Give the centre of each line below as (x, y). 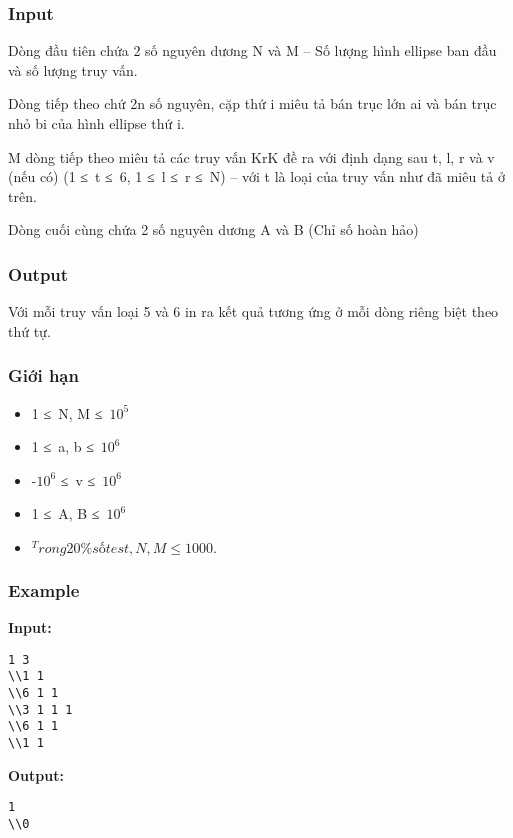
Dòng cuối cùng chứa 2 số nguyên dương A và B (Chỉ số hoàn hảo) (213, 229)
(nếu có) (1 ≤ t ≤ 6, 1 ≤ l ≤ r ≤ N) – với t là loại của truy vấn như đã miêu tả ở (256, 176)
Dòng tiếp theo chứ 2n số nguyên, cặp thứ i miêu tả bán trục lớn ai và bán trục (252, 103)
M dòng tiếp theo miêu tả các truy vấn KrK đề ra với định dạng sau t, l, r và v (251, 156)
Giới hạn (43, 375)
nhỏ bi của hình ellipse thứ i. (96, 123)
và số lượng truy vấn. (73, 69)
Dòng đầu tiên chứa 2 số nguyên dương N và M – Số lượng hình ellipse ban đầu (252, 50)
